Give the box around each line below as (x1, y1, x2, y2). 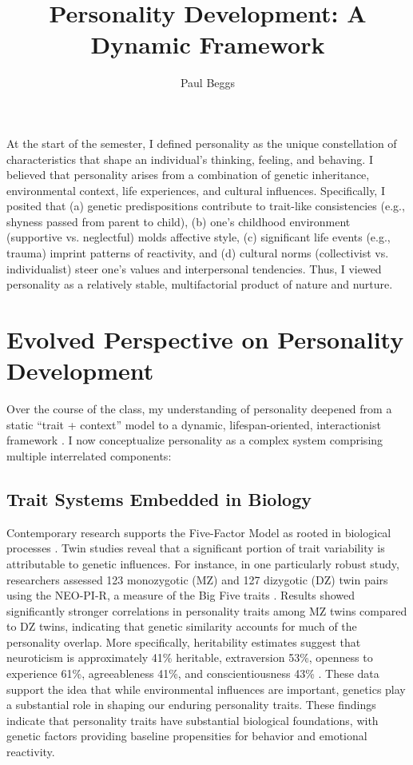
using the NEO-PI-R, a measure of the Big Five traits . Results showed (6, 587, 355, 604)
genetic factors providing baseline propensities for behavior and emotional (6, 727, 367, 744)
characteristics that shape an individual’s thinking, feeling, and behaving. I (6, 150, 373, 167)
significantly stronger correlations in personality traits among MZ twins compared (6, 602, 407, 619)
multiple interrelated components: (6, 447, 172, 464)
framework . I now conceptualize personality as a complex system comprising (6, 432, 383, 448)
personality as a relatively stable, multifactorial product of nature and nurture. (6, 276, 393, 293)
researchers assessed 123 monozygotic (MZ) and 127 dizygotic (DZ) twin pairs (6, 571, 388, 588)
